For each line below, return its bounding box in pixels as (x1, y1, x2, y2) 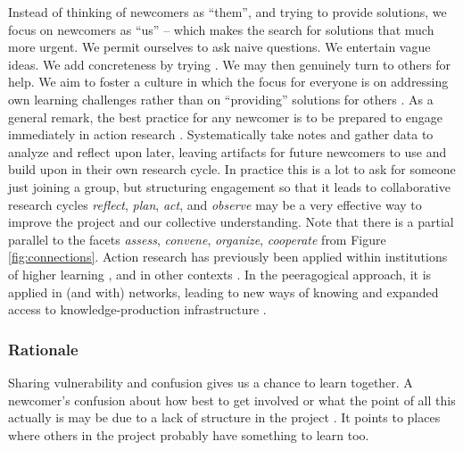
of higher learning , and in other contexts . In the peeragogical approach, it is (8, 264, 432, 283)
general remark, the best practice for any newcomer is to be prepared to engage (8, 107, 442, 126)
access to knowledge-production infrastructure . (8, 300, 267, 319)
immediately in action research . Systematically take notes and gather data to (8, 125, 434, 144)
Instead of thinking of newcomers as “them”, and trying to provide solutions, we (8, 3, 447, 21)
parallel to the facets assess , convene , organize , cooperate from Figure (8, 229, 386, 248)
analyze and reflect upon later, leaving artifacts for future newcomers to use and (8, 142, 447, 161)
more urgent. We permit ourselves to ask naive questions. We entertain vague (8, 37, 431, 56)
